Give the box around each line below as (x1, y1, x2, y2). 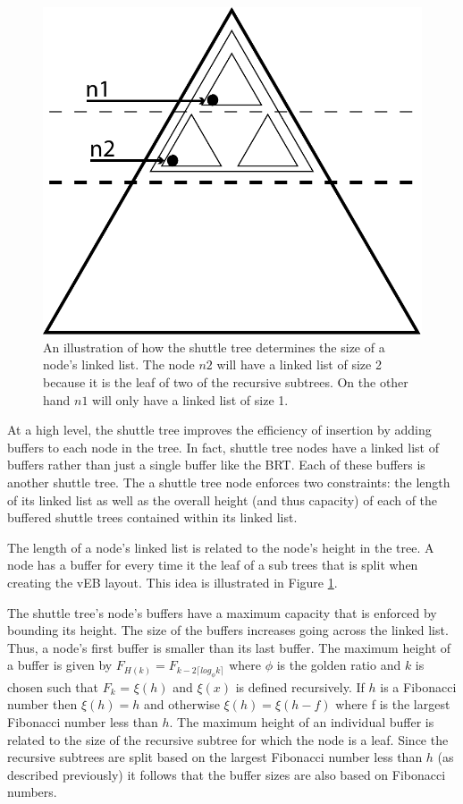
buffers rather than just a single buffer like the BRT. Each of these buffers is (7, 455, 425, 474)
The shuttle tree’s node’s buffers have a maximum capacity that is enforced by (7, 603, 437, 622)
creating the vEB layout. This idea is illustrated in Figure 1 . (7, 573, 338, 592)
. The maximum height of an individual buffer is (169, 712, 434, 731)
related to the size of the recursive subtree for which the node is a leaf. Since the (7, 730, 449, 749)
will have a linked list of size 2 (216, 355, 382, 374)
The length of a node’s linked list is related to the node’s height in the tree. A (7, 537, 434, 556)
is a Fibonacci (380, 677, 457, 696)
